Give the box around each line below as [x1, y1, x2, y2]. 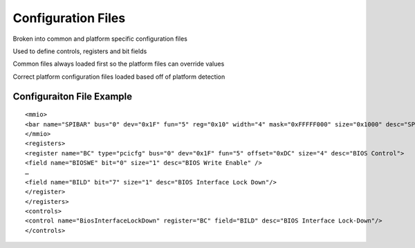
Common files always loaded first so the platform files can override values [12, 59, 225, 68]
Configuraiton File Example [12, 90, 133, 102]
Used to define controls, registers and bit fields [12, 47, 147, 55]
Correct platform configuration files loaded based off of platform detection [12, 73, 225, 81]
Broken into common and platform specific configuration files [12, 35, 188, 43]
